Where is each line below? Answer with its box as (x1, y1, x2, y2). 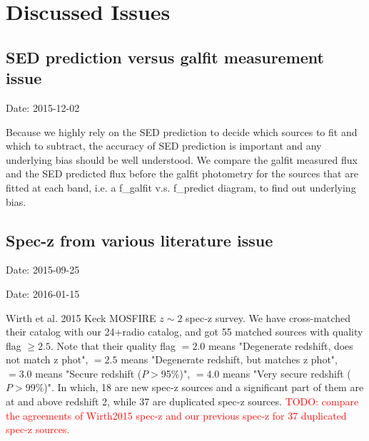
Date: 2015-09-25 (6, 262, 80, 277)
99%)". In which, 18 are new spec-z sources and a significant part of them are (25, 380, 364, 395)
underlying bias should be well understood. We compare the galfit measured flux (6, 152, 358, 167)
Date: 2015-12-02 (6, 100, 80, 115)
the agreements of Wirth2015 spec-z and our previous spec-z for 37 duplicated (6, 408, 347, 422)
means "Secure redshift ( (35, 365, 142, 380)
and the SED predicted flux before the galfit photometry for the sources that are (6, 166, 358, 181)
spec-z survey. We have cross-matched (186, 310, 350, 325)
